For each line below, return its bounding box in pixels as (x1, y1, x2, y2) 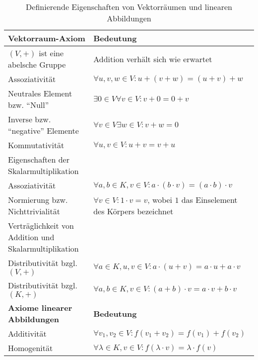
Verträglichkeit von (8, 220, 74, 231)
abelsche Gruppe (8, 59, 66, 70)
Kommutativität (8, 139, 64, 151)
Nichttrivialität (8, 205, 60, 217)
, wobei (147, 194, 173, 205)
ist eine (39, 47, 64, 59)
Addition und (8, 231, 55, 243)
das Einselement (181, 194, 238, 205)
